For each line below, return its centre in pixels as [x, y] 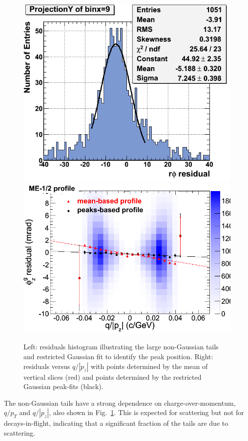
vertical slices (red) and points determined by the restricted [113, 377]
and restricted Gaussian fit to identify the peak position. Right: [118, 356]
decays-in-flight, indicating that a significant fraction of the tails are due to [116, 423]
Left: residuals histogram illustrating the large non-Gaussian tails [121, 347]
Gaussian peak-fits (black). [63, 386]
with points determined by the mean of [149, 366]
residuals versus [47, 366]
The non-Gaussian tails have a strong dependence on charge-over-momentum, [120, 403]
